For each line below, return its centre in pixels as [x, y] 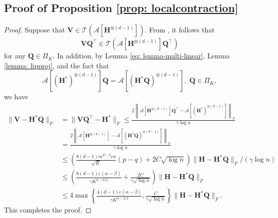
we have [16, 97]
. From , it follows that [180, 30]
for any [15, 56]
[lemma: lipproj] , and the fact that [57, 65]
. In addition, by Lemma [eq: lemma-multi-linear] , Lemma [141, 56]
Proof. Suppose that [35, 30]
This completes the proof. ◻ [48, 210]
